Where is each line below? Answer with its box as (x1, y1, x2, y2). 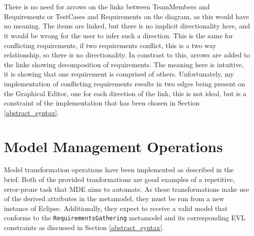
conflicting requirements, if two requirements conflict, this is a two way (4, 40, 216, 50)
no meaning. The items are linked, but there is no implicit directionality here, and (4, 21, 250, 31)
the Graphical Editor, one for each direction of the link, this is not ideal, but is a (4, 88, 247, 98)
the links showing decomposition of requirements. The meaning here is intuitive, (4, 59, 244, 69)
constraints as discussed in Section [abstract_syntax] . (4, 222, 164, 233)
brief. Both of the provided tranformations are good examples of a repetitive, (4, 174, 235, 184)
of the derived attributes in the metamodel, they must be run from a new (4, 193, 224, 204)
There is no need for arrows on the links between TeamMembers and (4, 1, 210, 12)
